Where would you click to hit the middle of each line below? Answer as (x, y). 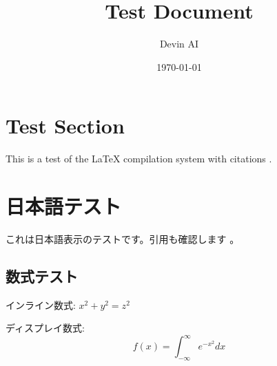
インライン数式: (41, 304)
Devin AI (179, 44)
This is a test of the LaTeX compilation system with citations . (139, 159)
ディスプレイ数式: (45, 328)
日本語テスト (64, 206)
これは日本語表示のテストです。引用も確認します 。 (123, 238)
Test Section (65, 126)
